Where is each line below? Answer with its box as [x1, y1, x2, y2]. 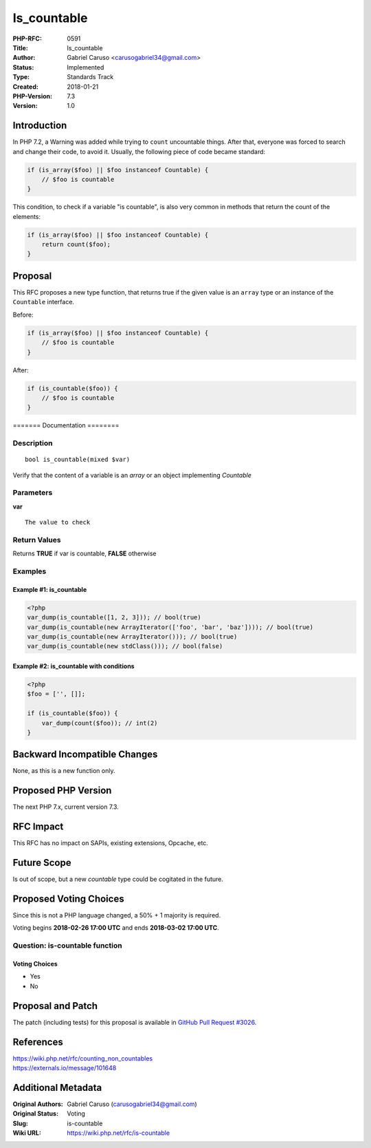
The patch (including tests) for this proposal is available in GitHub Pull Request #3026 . [12, 1018, 257, 1026]
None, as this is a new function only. [12, 767, 115, 775]
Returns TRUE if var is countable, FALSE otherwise [12, 549, 157, 557]
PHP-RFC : [12, 34, 43, 43]
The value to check [25, 518, 91, 527]
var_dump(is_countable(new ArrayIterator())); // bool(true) [27, 633, 238, 640]
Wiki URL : [12, 1129, 41, 1137]
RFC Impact [12, 821, 64, 833]
